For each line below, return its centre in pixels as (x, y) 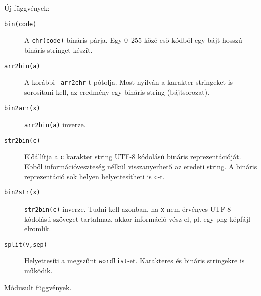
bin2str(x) (22, 193)
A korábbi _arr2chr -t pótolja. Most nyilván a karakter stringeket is (129, 82)
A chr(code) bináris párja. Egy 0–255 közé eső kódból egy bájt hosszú (133, 40)
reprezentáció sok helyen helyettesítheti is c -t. (95, 176)
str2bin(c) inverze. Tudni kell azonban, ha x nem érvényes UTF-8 (128, 208)
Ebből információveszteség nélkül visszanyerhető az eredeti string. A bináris (141, 167)
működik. (38, 271)
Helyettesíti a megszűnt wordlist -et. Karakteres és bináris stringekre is (135, 261)
